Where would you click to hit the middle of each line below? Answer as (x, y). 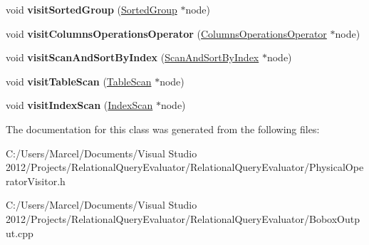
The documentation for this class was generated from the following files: (163, 129)
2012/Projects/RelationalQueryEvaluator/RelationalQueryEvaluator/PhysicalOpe (185, 167)
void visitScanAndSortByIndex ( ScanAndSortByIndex (132, 57)
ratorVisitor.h (36, 181)
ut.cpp (20, 233)
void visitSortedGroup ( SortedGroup (92, 9)
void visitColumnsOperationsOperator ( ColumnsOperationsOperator (166, 33)
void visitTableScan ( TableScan (79, 81)
